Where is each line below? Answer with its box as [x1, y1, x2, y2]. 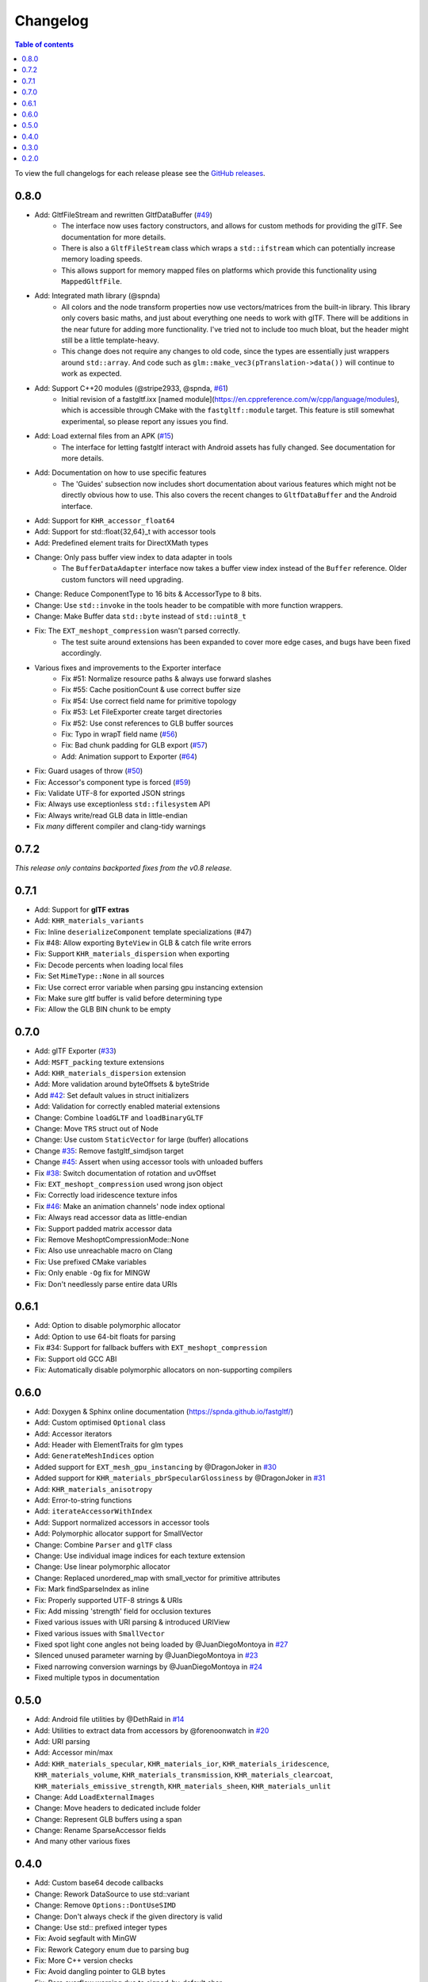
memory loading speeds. [61, 254, 143, 264]
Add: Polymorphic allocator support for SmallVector [34, 1529, 204, 1538]
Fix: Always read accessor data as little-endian [34, 1213, 188, 1222]
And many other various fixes [34, 1836, 131, 1846]
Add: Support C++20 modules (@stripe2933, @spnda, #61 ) [34, 383, 229, 392]
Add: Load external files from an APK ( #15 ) [34, 431, 174, 441]
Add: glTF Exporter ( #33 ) [34, 1046, 117, 1056]
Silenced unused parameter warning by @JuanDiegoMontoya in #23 [34, 1651, 258, 1660]
